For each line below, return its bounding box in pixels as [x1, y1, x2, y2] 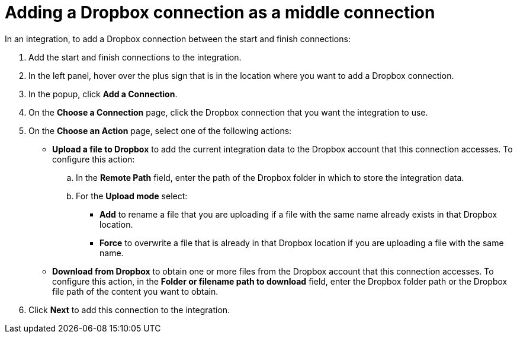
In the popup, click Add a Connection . [28, 88, 178, 99]
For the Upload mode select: [76, 190, 188, 201]
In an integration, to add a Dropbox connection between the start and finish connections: [5, 33, 351, 44]
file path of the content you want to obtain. [52, 286, 219, 296]
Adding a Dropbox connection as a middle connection [5, 2, 435, 23]
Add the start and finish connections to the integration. [28, 52, 242, 62]
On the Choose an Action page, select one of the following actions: [28, 125, 292, 136]
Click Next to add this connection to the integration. [28, 304, 230, 315]
